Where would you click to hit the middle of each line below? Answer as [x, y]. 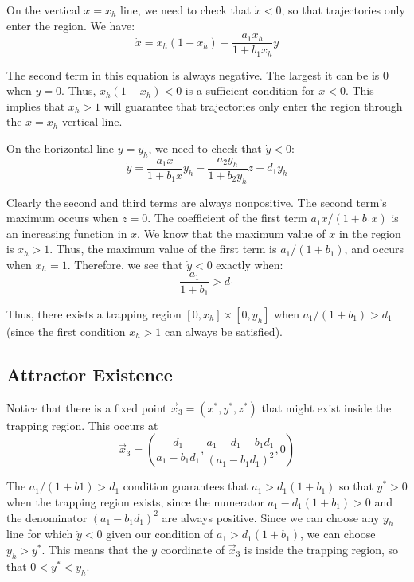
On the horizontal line [61, 148]
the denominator [47, 517]
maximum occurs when [62, 218]
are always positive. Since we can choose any [271, 517]
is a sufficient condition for [250, 90]
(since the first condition [66, 331]
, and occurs [374, 249]
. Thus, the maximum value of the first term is [163, 249]
